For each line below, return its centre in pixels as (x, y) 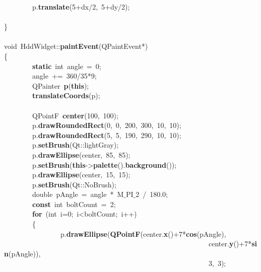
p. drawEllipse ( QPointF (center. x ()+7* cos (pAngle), (143, 233)
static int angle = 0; (67, 66)
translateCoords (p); (66, 95)
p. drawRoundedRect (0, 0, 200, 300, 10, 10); (107, 125)
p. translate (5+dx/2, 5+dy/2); (81, 7)
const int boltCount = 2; (74, 204)
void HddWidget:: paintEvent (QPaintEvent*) (76, 46)
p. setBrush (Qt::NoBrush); (74, 184)
